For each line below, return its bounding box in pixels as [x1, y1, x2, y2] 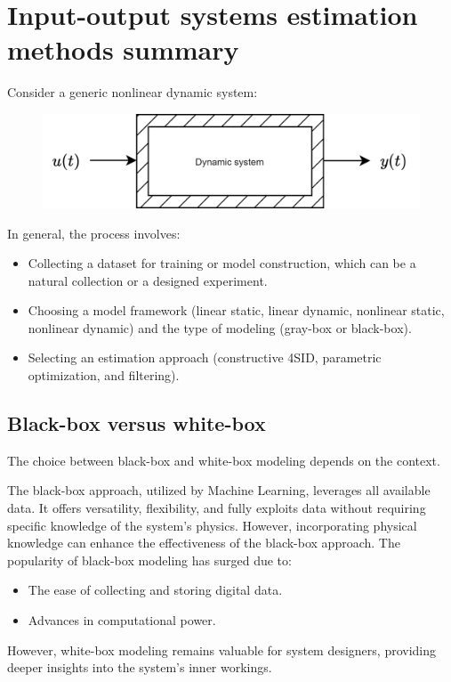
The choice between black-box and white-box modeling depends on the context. [7, 451, 440, 469]
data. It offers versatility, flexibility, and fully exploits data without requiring [7, 499, 426, 517]
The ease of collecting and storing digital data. [28, 581, 283, 599]
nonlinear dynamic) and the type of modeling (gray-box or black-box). [28, 318, 412, 337]
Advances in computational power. [28, 611, 216, 629]
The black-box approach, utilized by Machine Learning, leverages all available [7, 481, 431, 499]
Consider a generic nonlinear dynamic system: [7, 83, 258, 101]
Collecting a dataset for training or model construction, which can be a [28, 254, 416, 272]
